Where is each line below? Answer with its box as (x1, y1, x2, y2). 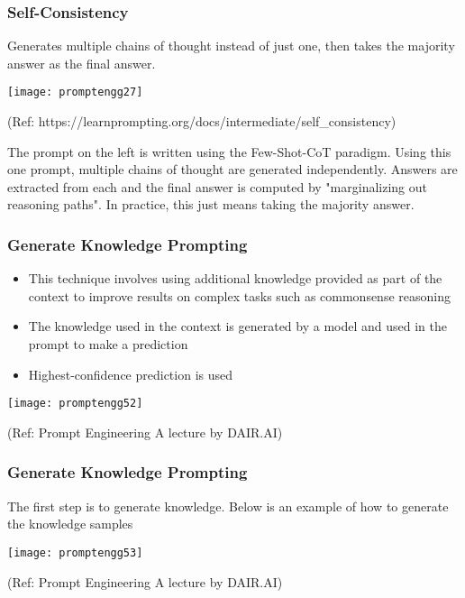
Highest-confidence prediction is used (28, 364, 233, 383)
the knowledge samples (7, 514, 133, 533)
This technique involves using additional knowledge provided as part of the (28, 269, 442, 288)
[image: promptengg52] (7, 397, 143, 410)
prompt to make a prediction (28, 335, 188, 354)
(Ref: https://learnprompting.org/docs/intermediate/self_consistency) (7, 112, 397, 131)
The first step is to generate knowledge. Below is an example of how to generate (7, 496, 449, 515)
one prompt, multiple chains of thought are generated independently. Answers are (7, 160, 458, 179)
